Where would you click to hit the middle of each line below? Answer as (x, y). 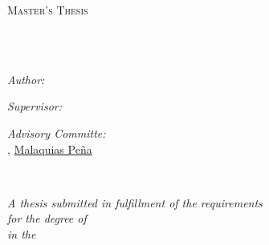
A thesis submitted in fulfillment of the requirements (135, 202)
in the (22, 233)
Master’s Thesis (48, 10)
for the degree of (47, 218)
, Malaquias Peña (50, 149)
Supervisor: (35, 106)
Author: (26, 79)
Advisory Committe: (57, 133)
